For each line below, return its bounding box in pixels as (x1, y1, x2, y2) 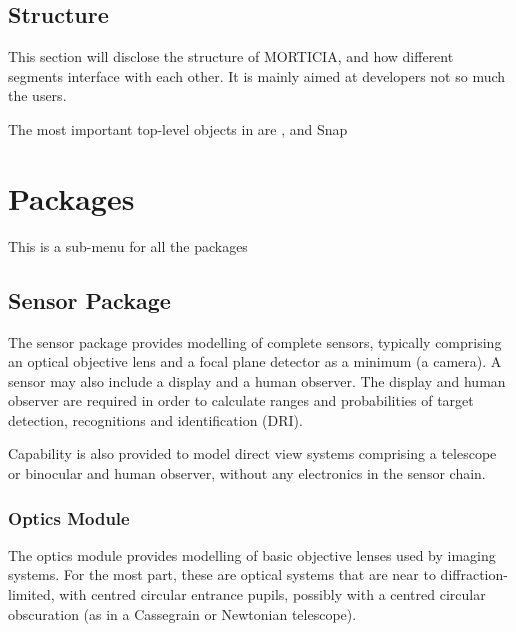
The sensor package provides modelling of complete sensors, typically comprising (8, 331, 502, 352)
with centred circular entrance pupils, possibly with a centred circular (59, 584, 486, 605)
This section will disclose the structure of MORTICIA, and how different (8, 46, 454, 67)
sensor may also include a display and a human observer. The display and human (8, 370, 506, 391)
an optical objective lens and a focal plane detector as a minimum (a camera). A (8, 351, 502, 372)
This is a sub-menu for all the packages (8, 235, 248, 256)
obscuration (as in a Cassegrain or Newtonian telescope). (8, 603, 357, 624)
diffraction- (440, 564, 508, 585)
